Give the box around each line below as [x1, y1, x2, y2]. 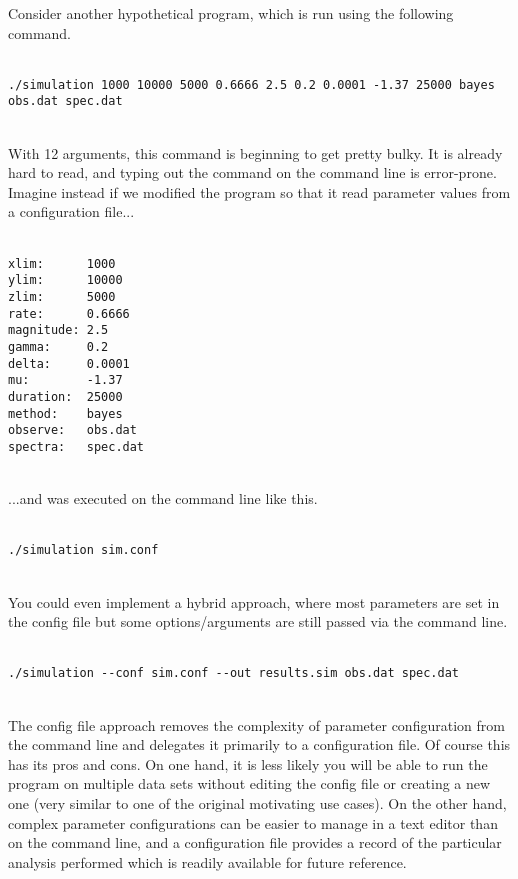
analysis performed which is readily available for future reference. [8, 851, 407, 872]
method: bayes [8, 406, 123, 421]
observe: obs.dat [8, 423, 137, 438]
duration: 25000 [8, 389, 123, 404]
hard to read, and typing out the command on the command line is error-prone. [8, 162, 497, 183]
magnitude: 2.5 [8, 323, 109, 338]
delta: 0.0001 [8, 356, 130, 371]
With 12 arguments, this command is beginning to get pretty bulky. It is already [8, 142, 503, 163]
